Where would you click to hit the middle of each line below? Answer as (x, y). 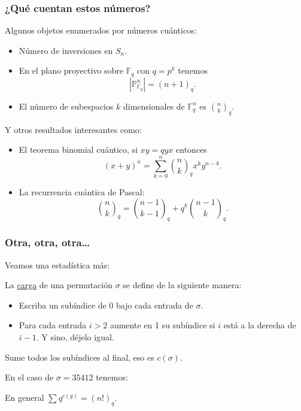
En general (25, 397)
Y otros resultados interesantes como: (73, 129)
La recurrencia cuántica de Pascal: (82, 191)
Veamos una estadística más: (57, 265)
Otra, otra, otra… (48, 242)
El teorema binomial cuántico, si (78, 149)
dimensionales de (154, 106)
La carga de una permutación (59, 285)
